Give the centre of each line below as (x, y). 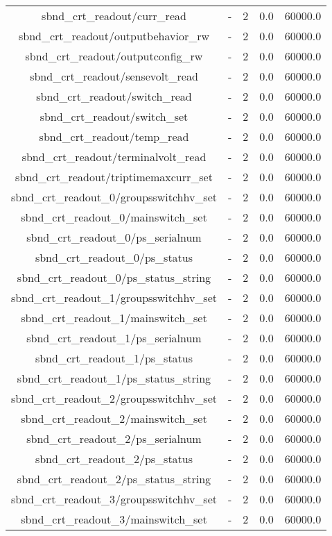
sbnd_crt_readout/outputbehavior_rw (114, 36)
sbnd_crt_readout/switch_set (114, 116)
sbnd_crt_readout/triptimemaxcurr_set (114, 177)
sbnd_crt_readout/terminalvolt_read (114, 157)
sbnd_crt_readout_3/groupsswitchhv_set (114, 499)
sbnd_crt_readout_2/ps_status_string (114, 479)
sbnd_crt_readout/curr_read (114, 16)
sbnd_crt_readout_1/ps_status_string (114, 378)
